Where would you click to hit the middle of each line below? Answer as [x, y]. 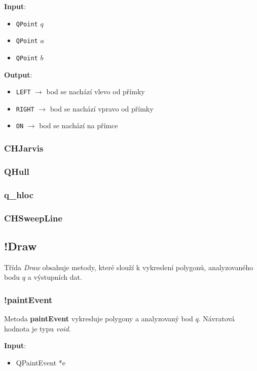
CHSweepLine [33, 218]
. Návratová [217, 319]
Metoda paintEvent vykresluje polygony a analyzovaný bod [99, 319]
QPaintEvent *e [41, 362]
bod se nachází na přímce [79, 125]
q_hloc [19, 194]
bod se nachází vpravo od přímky [102, 108]
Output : [18, 74]
